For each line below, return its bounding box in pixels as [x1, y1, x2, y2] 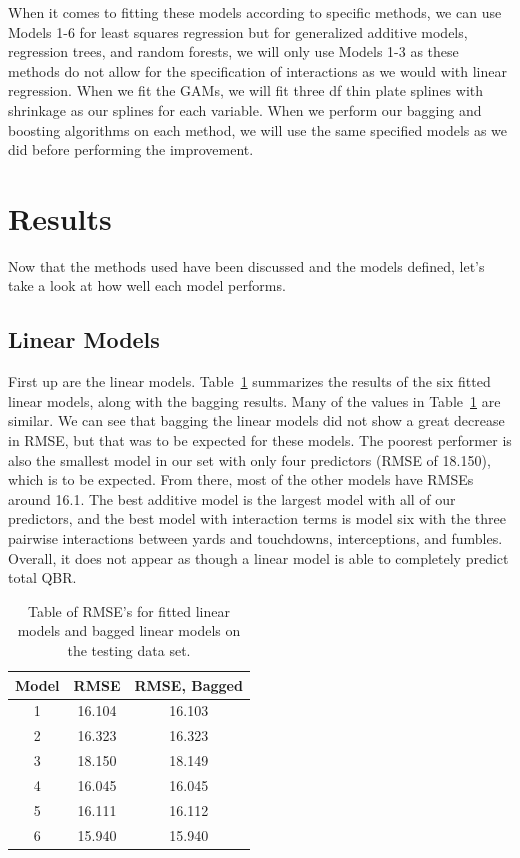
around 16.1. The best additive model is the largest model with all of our [8, 488, 456, 509]
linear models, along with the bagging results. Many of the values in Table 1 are [8, 390, 501, 411]
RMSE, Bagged [134, 674, 243, 695]
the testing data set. [67, 639, 191, 660]
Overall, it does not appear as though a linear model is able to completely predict [8, 547, 509, 568]
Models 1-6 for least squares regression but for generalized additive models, [8, 21, 468, 42]
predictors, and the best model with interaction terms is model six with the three [8, 508, 506, 529]
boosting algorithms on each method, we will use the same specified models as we [8, 119, 508, 140]
